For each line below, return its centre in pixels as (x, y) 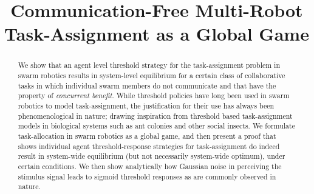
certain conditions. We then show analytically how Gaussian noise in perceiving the (150, 166)
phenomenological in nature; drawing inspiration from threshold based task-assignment (155, 115)
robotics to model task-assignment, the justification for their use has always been (146, 105)
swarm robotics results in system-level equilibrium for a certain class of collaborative (152, 75)
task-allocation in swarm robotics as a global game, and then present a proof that (147, 135)
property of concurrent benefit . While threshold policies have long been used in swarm (154, 95)
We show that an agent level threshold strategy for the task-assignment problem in (149, 65)
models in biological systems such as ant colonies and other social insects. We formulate (156, 126)
